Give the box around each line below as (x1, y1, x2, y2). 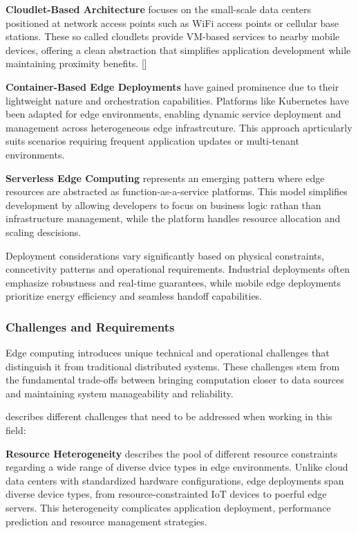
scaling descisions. (6, 224, 82, 239)
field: (6, 423, 26, 437)
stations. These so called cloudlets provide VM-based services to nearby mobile (6, 29, 340, 44)
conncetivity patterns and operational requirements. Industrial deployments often (6, 262, 350, 276)
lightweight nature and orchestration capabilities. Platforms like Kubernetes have (6, 93, 349, 107)
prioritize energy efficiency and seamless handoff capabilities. (6, 289, 263, 303)
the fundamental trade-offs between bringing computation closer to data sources (6, 372, 344, 387)
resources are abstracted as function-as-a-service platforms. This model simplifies (6, 184, 348, 199)
